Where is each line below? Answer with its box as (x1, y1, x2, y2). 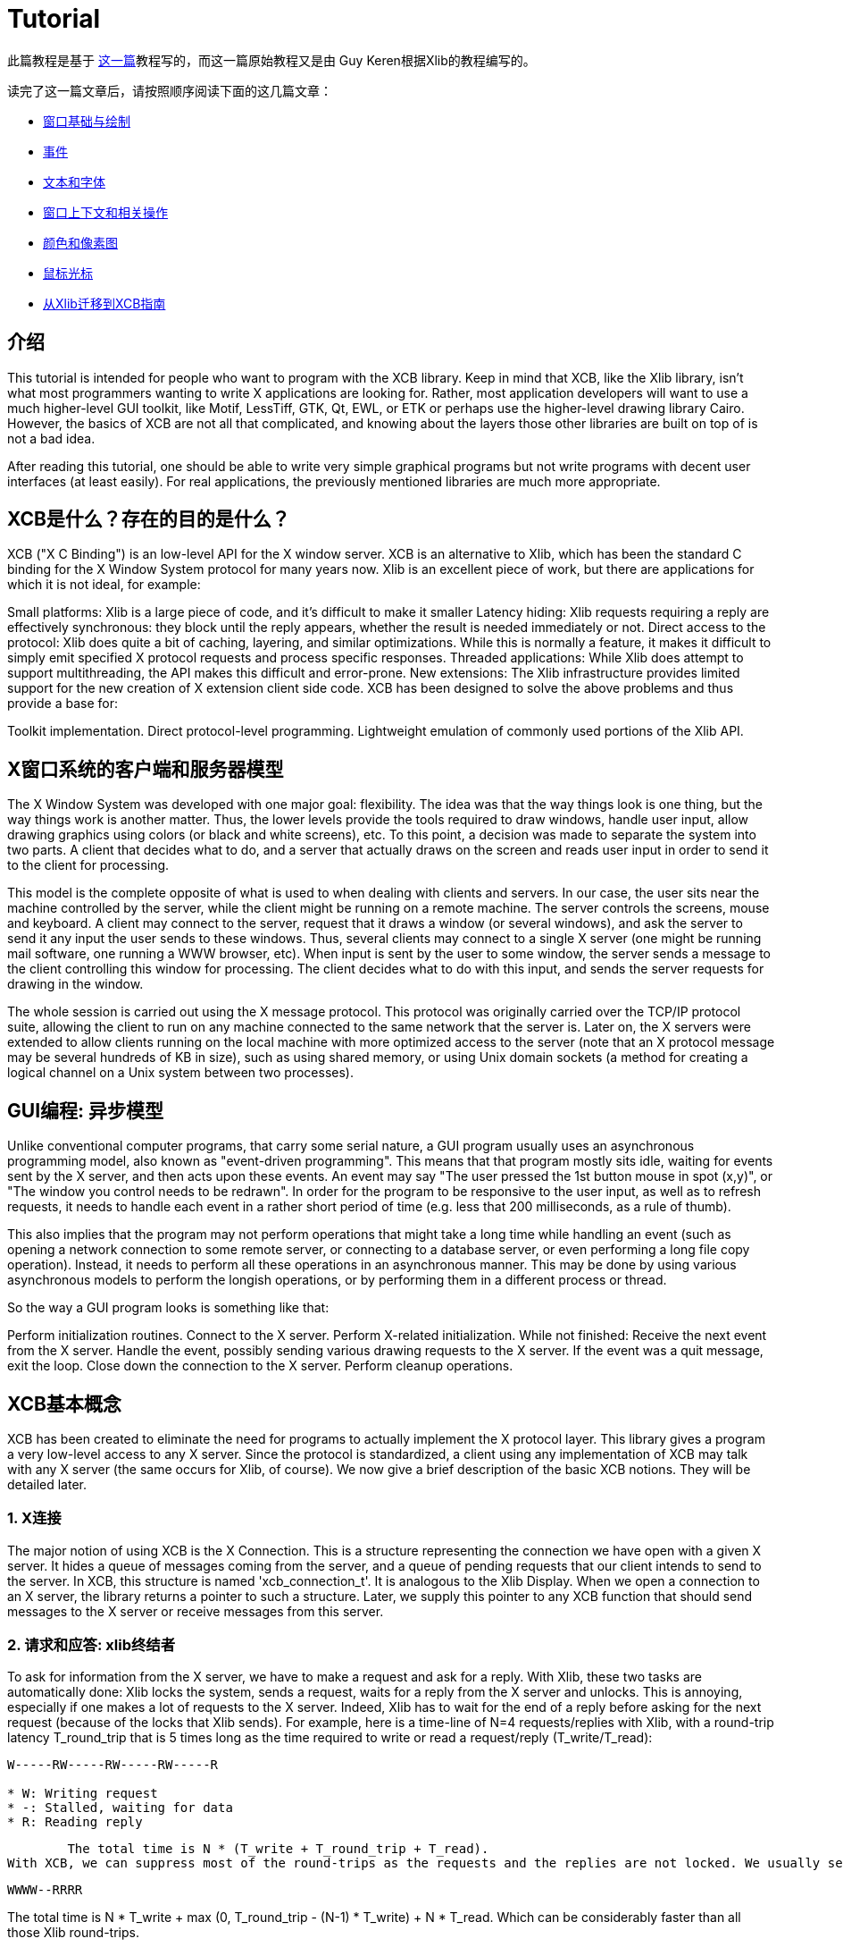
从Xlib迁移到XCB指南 (43, 295, 166, 311)
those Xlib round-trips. (7, 1925, 139, 1941)
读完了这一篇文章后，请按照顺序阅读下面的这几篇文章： (7, 82, 332, 98)
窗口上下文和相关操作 (43, 204, 168, 220)
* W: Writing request (7, 1786, 158, 1801)
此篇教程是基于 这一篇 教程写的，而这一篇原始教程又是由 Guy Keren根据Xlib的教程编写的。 (7, 52, 536, 68)
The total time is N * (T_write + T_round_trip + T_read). (67, 1842, 489, 1857)
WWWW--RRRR (7, 1883, 83, 1898)
